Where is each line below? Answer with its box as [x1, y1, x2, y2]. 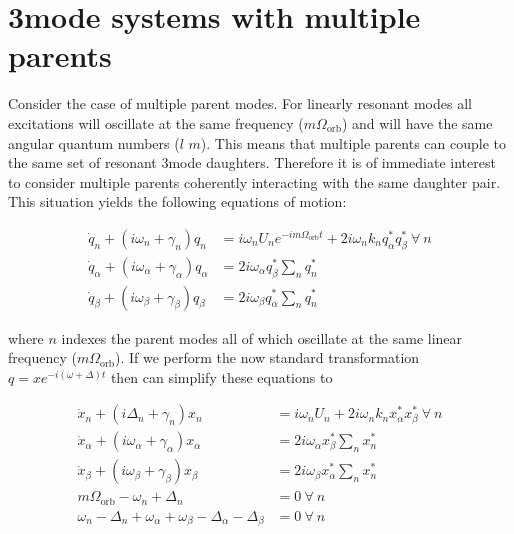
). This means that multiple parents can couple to [200, 132, 506, 153]
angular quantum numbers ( [8, 132, 180, 153]
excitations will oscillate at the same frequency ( [8, 112, 304, 133]
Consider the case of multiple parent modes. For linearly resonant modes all [8, 93, 472, 114]
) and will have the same [341, 112, 493, 133]
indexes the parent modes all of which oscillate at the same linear [61, 327, 463, 348]
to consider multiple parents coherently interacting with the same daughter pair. [8, 171, 501, 192]
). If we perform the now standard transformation [114, 347, 420, 368]
